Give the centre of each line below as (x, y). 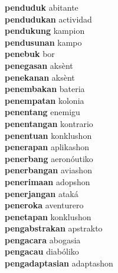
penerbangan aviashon (48, 170)
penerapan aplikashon (47, 147)
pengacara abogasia (43, 239)
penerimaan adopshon (47, 181)
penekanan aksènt (40, 77)
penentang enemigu (42, 112)
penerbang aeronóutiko (49, 158)
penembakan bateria (45, 89)
